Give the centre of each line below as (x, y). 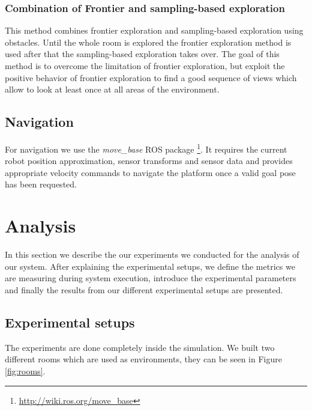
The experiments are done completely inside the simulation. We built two (140, 347)
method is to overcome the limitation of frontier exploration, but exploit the (145, 65)
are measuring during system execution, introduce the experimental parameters (151, 278)
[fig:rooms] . (25, 370)
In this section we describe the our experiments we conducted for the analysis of (152, 254)
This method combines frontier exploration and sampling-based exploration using (154, 30)
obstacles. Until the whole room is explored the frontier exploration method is (148, 42)
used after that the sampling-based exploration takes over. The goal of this (142, 54)
